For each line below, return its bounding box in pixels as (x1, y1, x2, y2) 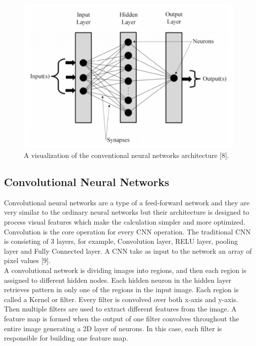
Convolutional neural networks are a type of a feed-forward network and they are (4, 197, 250, 207)
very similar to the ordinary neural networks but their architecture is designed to (4, 207, 250, 217)
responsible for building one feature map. (4, 333, 128, 343)
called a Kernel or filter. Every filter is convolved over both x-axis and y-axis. (4, 294, 238, 304)
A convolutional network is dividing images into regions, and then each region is (4, 265, 247, 275)
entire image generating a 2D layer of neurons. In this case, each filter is (4, 323, 222, 333)
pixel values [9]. (4, 255, 51, 266)
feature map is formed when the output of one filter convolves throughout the (4, 313, 239, 323)
